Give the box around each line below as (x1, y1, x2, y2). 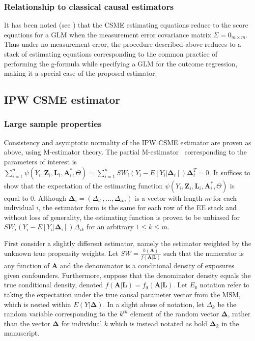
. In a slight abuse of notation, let (103, 299, 204, 309)
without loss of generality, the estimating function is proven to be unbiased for (4, 212, 240, 222)
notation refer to (199, 279, 250, 290)
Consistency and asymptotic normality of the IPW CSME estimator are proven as (4, 137, 251, 147)
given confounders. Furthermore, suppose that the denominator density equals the (4, 270, 251, 280)
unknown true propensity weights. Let (4, 248, 118, 258)
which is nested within (4, 299, 71, 309)
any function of (4, 260, 50, 271)
